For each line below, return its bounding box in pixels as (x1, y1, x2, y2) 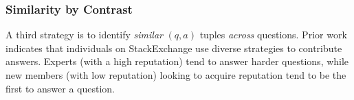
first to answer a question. (5, 81, 115, 95)
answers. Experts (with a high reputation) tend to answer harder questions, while (5, 54, 349, 68)
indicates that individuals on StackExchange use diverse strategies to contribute (5, 40, 342, 55)
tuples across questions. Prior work (199, 27, 347, 42)
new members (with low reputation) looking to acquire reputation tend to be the (5, 68, 346, 82)
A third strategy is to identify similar (5, 27, 163, 42)
